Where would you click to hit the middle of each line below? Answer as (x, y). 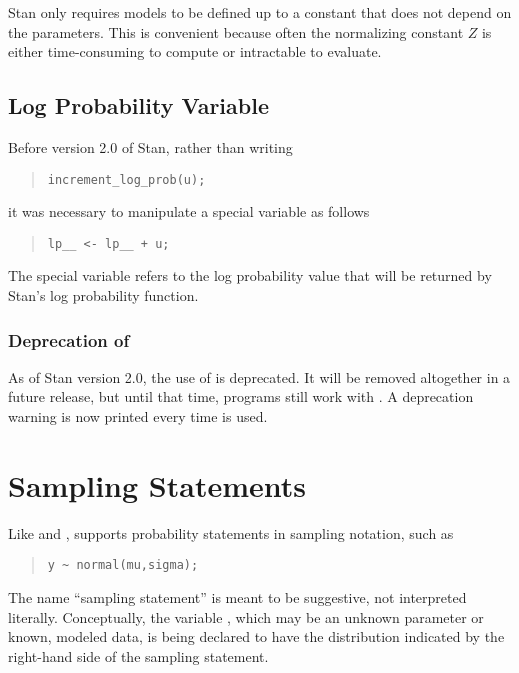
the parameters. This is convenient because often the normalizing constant (236, 31)
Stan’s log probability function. (103, 295)
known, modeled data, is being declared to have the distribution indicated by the (256, 636)
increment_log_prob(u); (126, 179)
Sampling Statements (157, 484)
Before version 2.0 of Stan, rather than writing (150, 146)
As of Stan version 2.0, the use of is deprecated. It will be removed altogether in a (259, 376)
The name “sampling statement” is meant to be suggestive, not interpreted (237, 597)
